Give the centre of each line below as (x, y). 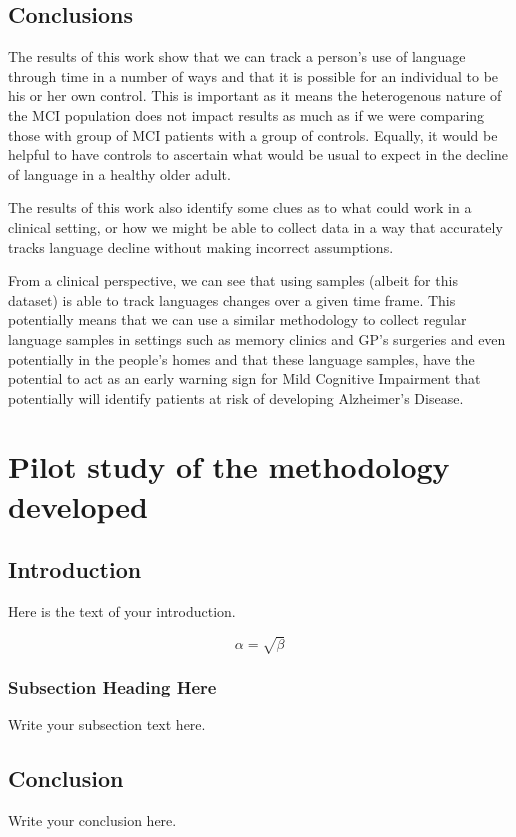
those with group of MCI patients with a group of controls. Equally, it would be (253, 134)
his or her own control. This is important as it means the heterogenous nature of (255, 95)
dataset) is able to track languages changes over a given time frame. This (232, 299)
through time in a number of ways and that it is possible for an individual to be (253, 75)
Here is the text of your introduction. (122, 611)
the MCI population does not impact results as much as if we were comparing (246, 114)
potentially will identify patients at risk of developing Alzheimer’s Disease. (236, 397)
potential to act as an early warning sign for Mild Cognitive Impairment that (244, 378)
